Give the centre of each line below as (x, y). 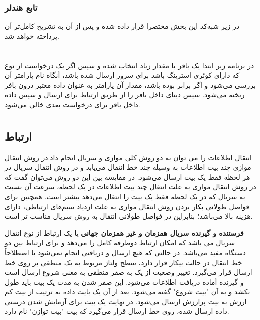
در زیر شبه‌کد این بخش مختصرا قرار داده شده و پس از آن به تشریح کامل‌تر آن (122, 26)
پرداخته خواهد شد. (32, 35)
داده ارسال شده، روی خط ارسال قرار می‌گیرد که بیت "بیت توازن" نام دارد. (117, 311)
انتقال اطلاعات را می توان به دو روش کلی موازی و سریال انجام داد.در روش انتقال (128, 157)
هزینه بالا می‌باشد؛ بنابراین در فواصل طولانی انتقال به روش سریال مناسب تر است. (129, 216)
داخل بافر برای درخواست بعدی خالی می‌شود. (72, 104)
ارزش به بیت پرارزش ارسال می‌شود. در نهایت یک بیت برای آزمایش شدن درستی (126, 301)
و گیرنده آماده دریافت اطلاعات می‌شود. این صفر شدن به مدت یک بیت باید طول (124, 282)
